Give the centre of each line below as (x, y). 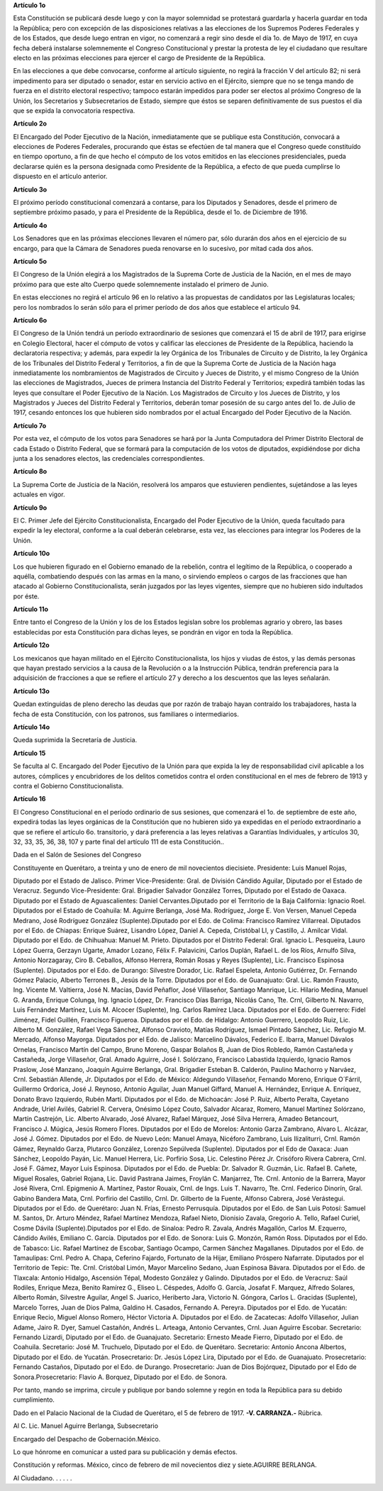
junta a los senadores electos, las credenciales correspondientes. (109, 459)
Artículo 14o (32, 727)
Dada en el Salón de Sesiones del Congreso (77, 855)
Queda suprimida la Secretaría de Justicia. (75, 740)
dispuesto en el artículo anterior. (60, 177)
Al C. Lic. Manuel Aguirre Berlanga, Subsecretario (86, 1426)
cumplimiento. (34, 1400)
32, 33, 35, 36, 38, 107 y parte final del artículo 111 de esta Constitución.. (119, 842)
